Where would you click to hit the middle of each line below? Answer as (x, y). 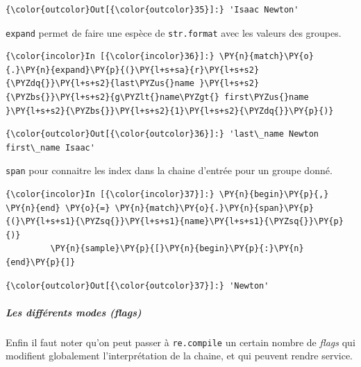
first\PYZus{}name (266, 97)
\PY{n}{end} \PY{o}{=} (58, 208)
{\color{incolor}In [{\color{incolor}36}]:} (110, 57)
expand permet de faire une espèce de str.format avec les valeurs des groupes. (174, 32)
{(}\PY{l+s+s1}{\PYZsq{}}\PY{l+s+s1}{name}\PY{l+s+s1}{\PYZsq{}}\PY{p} (175, 222)
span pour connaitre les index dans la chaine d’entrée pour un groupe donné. (169, 170)
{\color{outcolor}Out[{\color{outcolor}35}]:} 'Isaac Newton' (152, 10)
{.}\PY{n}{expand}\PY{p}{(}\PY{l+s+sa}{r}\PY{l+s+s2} (133, 70)
